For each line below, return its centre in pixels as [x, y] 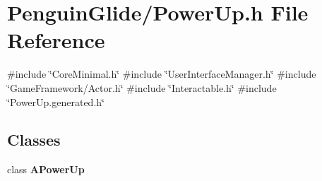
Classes [34, 140]
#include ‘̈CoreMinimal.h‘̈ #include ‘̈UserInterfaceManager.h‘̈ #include [162, 74]
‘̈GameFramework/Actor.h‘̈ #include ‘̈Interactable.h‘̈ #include [142, 87]
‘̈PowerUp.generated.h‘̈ [56, 101]
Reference [56, 40]
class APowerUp [46, 169]
